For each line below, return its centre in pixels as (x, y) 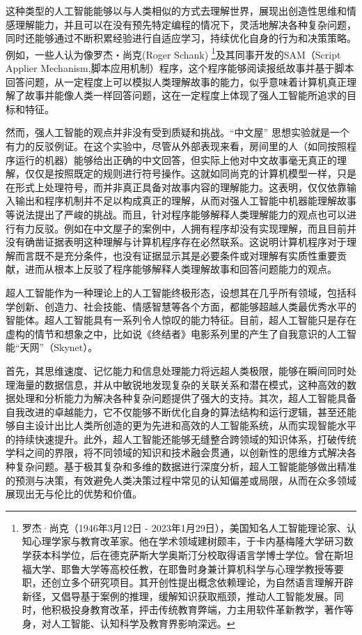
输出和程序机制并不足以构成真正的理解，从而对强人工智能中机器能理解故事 (186, 201)
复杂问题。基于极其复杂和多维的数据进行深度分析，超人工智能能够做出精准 (186, 466)
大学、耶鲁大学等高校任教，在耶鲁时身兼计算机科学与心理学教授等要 (188, 568)
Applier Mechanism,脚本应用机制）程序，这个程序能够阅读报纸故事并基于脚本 (180, 68)
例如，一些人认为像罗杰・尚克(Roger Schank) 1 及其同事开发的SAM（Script (173, 53)
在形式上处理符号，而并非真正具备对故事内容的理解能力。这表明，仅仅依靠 (176, 187)
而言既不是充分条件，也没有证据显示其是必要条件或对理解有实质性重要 (176, 255)
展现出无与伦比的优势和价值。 (74, 494)
